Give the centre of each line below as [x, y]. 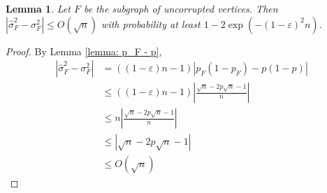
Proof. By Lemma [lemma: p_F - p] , [84, 51]
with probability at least [151, 23]
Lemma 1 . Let [38, 8]
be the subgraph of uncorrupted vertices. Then [181, 8]
